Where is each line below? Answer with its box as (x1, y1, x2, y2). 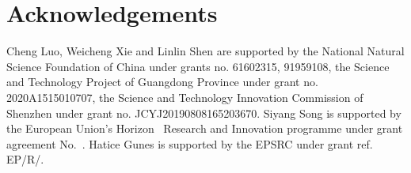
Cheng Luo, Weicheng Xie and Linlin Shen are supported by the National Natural (6, 43, 405, 59)
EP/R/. (6, 151, 44, 167)
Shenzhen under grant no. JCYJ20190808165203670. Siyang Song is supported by (6, 104, 401, 121)
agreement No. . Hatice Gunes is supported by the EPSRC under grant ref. (6, 135, 373, 152)
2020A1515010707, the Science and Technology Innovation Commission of (6, 88, 363, 105)
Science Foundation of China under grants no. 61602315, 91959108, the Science (6, 58, 390, 74)
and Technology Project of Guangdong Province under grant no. (6, 73, 318, 90)
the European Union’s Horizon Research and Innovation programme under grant (6, 120, 403, 137)
